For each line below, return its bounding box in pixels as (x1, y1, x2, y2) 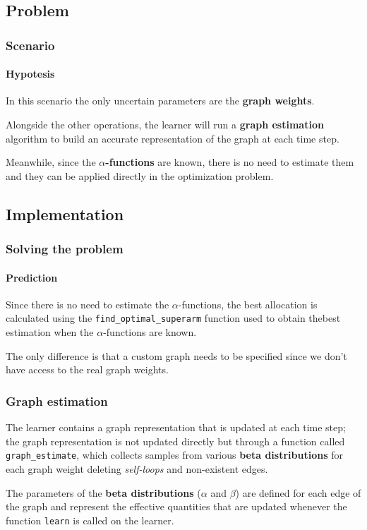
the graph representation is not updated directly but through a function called (6, 433, 345, 448)
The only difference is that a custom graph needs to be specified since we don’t (6, 348, 347, 363)
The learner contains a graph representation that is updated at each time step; (6, 420, 346, 435)
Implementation (6, 203, 124, 224)
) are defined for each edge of (235, 485, 361, 500)
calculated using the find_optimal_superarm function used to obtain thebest (6, 311, 341, 325)
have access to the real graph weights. (6, 362, 169, 377)
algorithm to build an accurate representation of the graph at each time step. (6, 131, 339, 145)
